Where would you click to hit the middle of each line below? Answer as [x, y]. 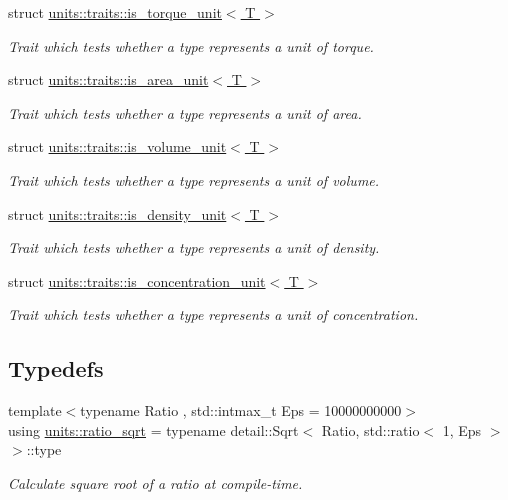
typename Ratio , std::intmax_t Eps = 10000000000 [241, 410]
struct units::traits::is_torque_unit [115, 12]
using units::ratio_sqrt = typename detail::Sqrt [153, 429]
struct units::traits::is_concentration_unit [137, 280]
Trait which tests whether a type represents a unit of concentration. [213, 314]
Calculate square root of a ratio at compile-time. [155, 482]
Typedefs [56, 368]
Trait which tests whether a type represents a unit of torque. [191, 45]
